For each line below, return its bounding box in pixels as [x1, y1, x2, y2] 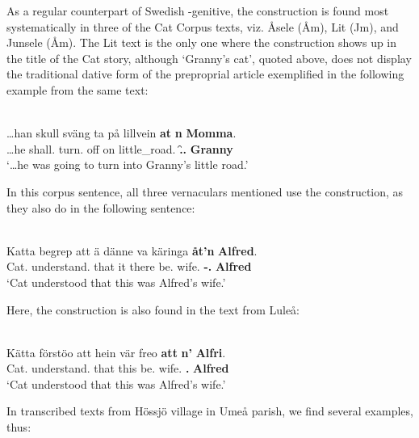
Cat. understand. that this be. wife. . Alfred [6, 360, 229, 377]
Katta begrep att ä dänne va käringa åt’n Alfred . [6, 242, 258, 259]
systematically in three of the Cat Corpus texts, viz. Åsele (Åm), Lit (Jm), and [6, 18, 399, 35]
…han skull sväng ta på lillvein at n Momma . [6, 124, 237, 141]
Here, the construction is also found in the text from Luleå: [6, 301, 300, 318]
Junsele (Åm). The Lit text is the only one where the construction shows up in [6, 34, 397, 51]
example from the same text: [6, 81, 149, 98]
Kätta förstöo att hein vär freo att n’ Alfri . [6, 343, 226, 360]
